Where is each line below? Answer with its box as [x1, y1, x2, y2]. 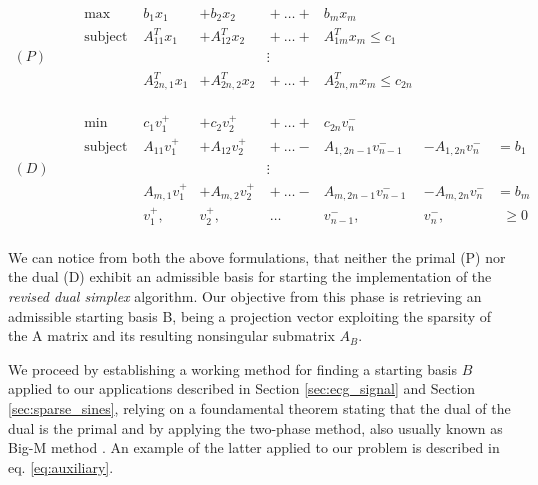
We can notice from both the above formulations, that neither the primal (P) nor [8, 246, 506, 267]
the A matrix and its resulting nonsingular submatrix [8, 325, 335, 346]
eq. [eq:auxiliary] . [8, 456, 114, 477]
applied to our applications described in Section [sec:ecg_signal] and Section [8, 378, 476, 399]
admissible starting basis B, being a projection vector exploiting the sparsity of [8, 305, 492, 326]
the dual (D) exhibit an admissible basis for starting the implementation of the [8, 266, 492, 287]
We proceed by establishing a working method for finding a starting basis [8, 358, 457, 379]
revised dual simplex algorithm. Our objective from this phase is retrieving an [8, 285, 482, 306]
